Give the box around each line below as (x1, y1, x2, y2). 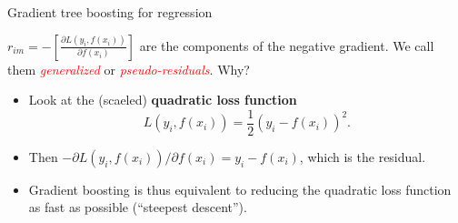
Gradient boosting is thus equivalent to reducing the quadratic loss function (28, 179, 452, 198)
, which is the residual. (299, 147, 426, 166)
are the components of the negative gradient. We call (139, 35, 434, 55)
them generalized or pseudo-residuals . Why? (7, 59, 250, 78)
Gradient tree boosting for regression (7, 3, 213, 21)
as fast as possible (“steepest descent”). (28, 198, 247, 217)
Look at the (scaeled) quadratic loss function (28, 90, 297, 109)
